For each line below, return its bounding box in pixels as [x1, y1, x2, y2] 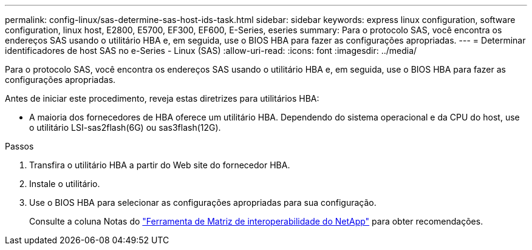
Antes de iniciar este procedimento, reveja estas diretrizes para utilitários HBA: [5, 93, 319, 104]
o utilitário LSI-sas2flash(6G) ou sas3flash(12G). [29, 122, 221, 133]
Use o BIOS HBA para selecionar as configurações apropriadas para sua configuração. [29, 197, 377, 208]
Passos [5, 141, 34, 151]
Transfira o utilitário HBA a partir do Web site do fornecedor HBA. [29, 160, 290, 170]
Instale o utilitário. [29, 179, 100, 189]
